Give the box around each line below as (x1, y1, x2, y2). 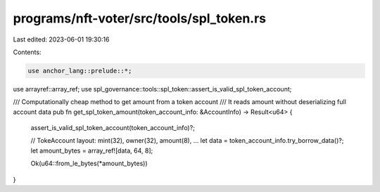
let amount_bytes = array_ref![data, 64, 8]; (30, 146, 153, 155)
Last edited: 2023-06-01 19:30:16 (13, 35, 110, 44)
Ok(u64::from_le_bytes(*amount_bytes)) (30, 159, 148, 168)
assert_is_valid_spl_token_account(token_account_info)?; (30, 124, 195, 132)
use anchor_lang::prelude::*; (27, 67, 132, 75)
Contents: (13, 48, 42, 56)
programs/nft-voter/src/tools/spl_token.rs (13, 11, 267, 26)
